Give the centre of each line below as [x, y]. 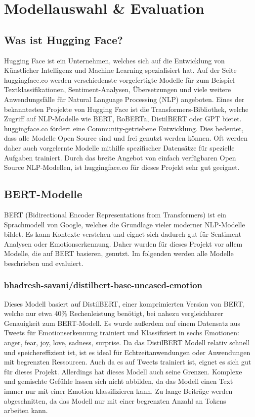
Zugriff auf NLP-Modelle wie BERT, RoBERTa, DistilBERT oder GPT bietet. [123, 119]
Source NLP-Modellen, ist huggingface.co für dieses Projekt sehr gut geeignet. [122, 167]
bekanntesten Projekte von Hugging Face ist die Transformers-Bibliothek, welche [126, 109]
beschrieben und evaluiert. [44, 263]
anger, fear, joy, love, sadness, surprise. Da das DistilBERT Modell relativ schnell [127, 342]
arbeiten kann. [26, 410]
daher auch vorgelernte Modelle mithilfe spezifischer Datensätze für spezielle [119, 147]
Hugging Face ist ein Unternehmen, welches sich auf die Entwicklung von [114, 60]
